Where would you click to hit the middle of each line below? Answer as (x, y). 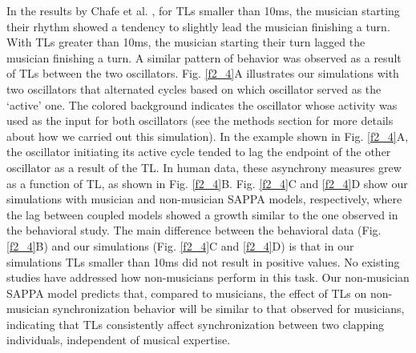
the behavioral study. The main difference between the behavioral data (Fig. (194, 230)
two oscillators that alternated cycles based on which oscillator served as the (194, 88)
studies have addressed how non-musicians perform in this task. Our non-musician (208, 277)
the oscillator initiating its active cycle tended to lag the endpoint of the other (199, 152)
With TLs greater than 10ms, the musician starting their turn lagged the (186, 42)
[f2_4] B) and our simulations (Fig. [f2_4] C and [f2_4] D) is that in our (180, 245)
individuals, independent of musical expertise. (119, 340)
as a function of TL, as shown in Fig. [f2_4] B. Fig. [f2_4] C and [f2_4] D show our (207, 183)
